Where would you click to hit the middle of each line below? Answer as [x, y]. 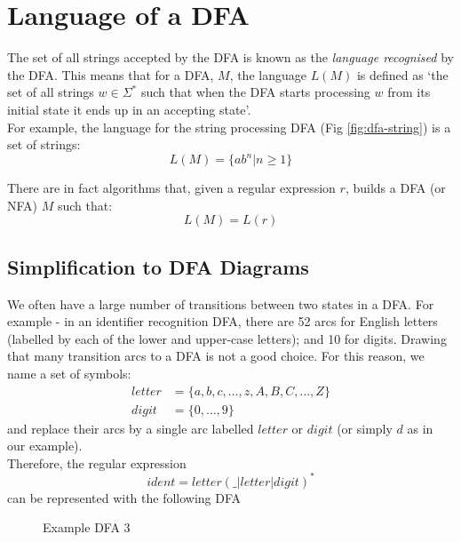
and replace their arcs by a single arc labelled [131, 428]
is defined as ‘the [402, 74]
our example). [45, 446]
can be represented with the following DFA [124, 497]
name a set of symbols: [69, 373]
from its [409, 92]
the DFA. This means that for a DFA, [111, 74]
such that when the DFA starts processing [255, 92]
